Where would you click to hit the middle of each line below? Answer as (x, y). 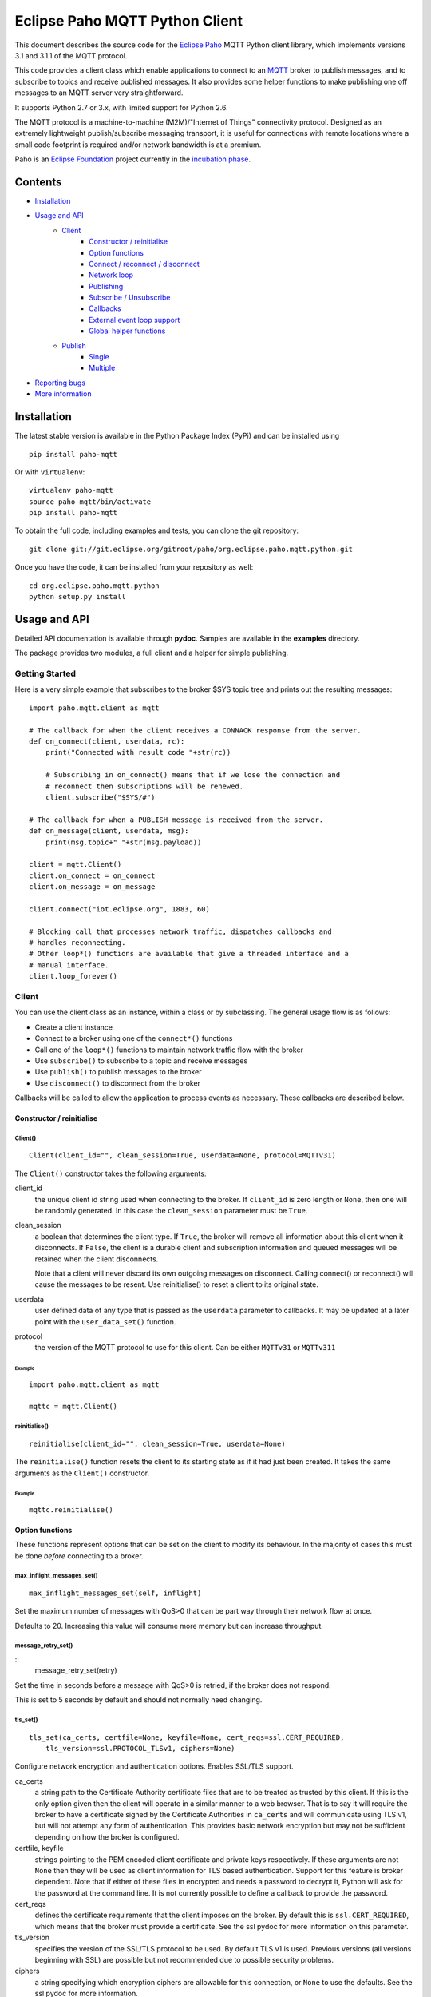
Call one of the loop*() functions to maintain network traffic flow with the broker (169, 1050)
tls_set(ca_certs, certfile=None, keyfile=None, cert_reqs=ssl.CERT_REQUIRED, (187, 1737)
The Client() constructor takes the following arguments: (111, 1173)
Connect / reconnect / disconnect (144, 264)
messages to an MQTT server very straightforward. (99, 93)
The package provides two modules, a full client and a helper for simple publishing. (152, 653)
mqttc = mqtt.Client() (73, 1407)
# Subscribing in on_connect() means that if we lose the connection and (193, 775)
